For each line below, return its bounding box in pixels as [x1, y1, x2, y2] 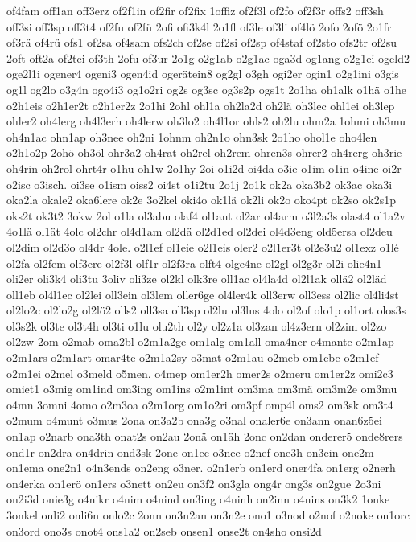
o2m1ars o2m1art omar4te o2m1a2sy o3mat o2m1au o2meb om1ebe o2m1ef [6, 349, 379, 366]
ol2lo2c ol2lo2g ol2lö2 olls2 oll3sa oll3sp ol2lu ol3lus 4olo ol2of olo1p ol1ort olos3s [6, 302, 406, 318]
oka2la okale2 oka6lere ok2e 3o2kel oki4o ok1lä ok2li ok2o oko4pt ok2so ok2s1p [6, 191, 396, 208]
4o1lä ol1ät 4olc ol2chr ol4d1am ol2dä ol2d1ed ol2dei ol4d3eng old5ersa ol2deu [6, 223, 393, 240]
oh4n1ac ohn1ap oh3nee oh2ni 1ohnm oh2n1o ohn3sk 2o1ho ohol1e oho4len [6, 128, 377, 145]
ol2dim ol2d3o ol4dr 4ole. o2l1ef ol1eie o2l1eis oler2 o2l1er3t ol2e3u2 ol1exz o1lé [6, 238, 399, 255]
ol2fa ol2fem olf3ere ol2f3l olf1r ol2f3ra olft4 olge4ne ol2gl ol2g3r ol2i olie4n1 [6, 254, 382, 271]
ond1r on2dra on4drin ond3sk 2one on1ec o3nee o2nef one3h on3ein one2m [6, 443, 374, 460]
